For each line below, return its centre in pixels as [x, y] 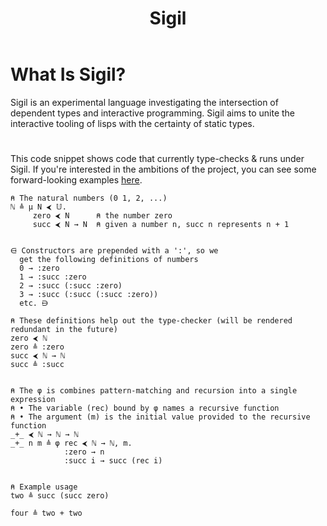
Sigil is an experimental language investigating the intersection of [144, 102]
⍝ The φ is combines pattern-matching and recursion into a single [154, 391]
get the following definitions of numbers [109, 260]
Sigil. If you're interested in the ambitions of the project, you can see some [163, 169]
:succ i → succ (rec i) [113, 461]
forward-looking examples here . [76, 180]
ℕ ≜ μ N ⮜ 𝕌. [38, 207]
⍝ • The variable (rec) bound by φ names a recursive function [145, 408]
